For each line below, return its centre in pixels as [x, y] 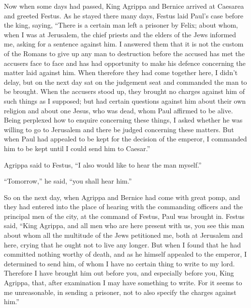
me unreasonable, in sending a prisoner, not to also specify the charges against [120, 292]
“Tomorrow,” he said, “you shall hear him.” [68, 181]
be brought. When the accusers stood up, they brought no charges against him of [124, 91]
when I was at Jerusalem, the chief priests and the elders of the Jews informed [120, 34]
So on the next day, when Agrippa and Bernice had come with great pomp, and [122, 197]
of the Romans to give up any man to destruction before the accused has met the [124, 53]
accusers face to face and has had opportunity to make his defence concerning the [125, 63]
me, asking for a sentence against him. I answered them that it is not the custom [124, 44]
